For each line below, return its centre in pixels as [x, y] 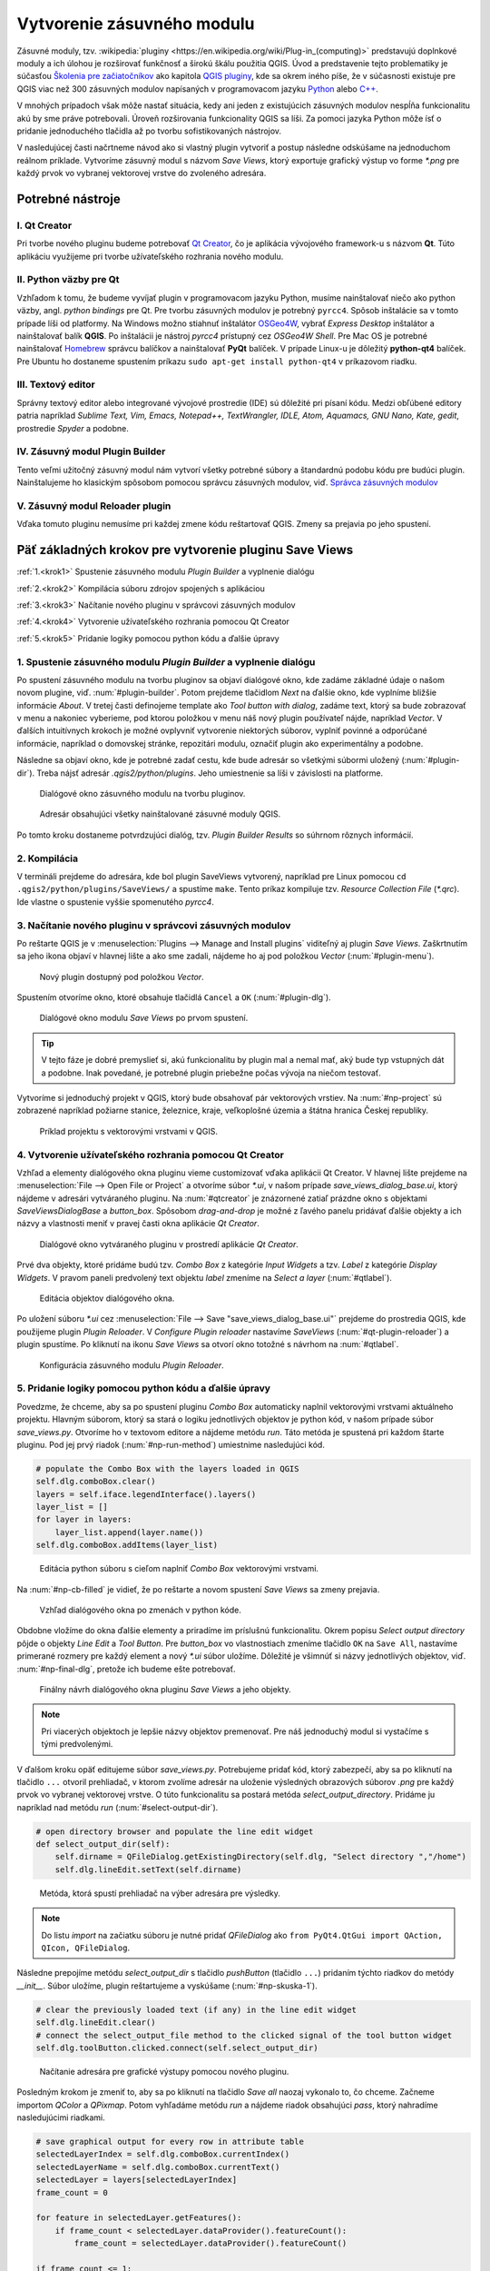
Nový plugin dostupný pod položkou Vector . [122, 977]
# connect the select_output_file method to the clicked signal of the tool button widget [244, 2035]
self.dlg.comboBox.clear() [96, 1482]
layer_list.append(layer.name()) [129, 1532]
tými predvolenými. [77, 1744]
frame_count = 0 [72, 2192]
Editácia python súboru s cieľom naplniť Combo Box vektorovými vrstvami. [179, 1569]
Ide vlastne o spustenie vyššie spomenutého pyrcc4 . [116, 902]
